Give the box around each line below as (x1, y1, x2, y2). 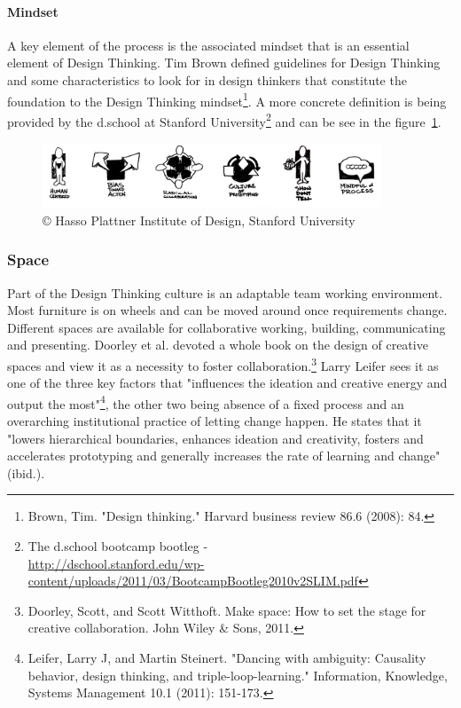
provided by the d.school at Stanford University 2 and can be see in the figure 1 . (7, 109, 441, 130)
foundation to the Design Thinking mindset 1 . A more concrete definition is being (7, 89, 447, 110)
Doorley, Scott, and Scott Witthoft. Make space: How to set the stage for (27, 601, 426, 619)
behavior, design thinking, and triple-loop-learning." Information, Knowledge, (27, 665, 448, 684)
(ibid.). (7, 463, 45, 482)
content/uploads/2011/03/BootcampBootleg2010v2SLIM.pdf (27, 571, 358, 590)
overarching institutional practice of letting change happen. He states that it (7, 412, 422, 430)
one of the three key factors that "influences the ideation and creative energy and (7, 374, 448, 392)
